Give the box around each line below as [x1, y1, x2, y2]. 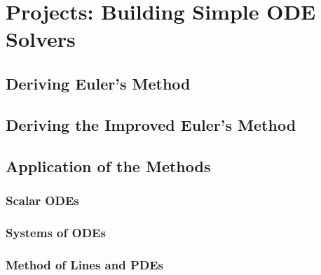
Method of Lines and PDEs [6, 255, 164, 273]
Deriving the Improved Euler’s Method [6, 113, 296, 135]
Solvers [6, 24, 76, 53]
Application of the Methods [6, 155, 211, 176]
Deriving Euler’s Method [6, 72, 191, 94]
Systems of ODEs [6, 223, 106, 241]
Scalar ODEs [6, 191, 79, 209]
